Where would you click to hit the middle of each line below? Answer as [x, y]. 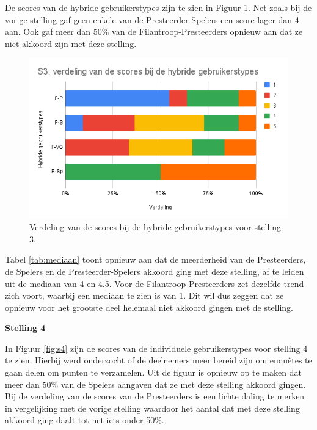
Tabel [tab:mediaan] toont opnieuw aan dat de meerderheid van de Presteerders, [155, 259]
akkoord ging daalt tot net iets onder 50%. [85, 420]
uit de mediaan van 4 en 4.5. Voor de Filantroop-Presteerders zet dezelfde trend [155, 283]
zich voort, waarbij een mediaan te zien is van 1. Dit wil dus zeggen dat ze [144, 295]
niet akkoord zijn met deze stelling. [71, 43]
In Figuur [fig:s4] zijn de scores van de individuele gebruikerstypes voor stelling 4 [156, 348]
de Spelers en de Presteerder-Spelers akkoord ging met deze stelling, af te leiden [155, 271]
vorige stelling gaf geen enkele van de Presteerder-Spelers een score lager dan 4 [152, 19]
